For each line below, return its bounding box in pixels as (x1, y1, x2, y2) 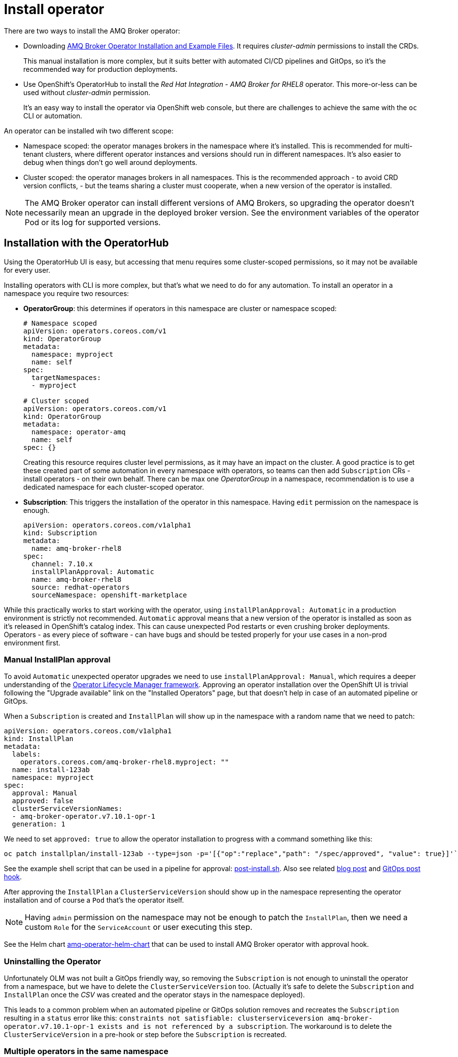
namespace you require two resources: (4, 289, 129, 297)
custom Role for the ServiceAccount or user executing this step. (25, 922, 253, 932)
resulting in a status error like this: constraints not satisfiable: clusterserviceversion (4, 1014, 324, 1023)
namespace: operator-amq (31, 428, 126, 436)
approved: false (12, 797, 74, 805)
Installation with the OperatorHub (4, 237, 169, 249)
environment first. (4, 638, 61, 647)
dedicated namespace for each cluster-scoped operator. (23, 482, 204, 491)
